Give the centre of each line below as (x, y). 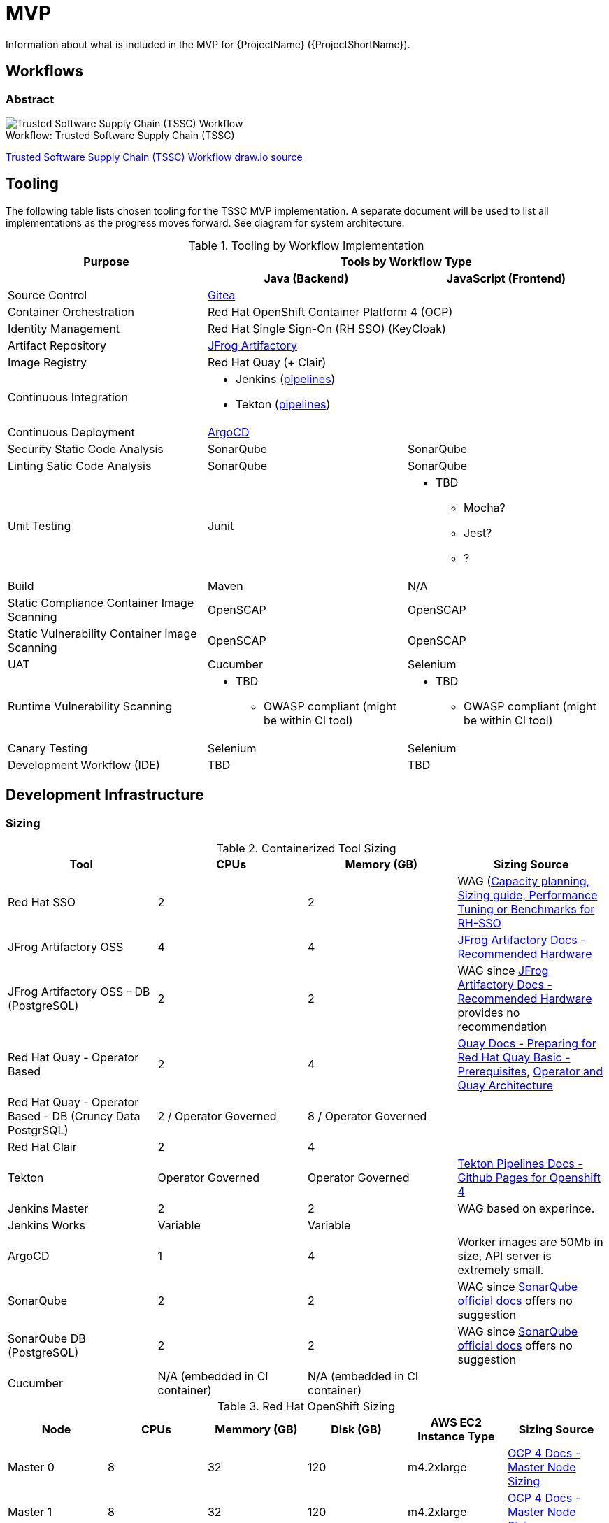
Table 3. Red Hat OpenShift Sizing (306, 1407)
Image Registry (47, 362)
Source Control (48, 295)
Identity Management (64, 328)
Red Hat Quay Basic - (514, 1058)
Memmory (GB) (256, 1430)
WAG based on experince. (526, 1209)
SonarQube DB (47, 1339)
